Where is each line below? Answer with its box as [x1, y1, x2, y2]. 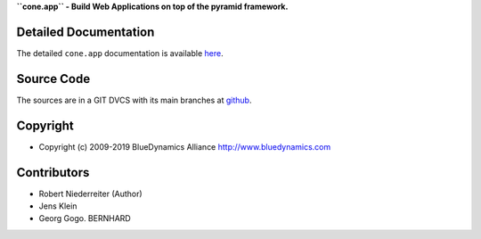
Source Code [16, 71, 91, 87]
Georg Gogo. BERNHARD [38, 213, 131, 224]
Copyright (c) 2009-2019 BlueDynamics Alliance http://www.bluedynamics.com [38, 141, 331, 152]
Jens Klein [38, 201, 77, 211]
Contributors [16, 165, 90, 180]
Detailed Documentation [16, 24, 155, 39]
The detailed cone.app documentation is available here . [16, 47, 224, 58]
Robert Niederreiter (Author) [38, 188, 143, 199]
